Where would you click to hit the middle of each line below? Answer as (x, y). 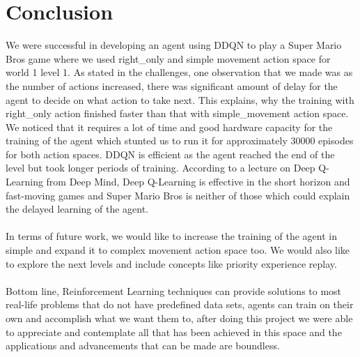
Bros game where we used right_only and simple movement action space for (168, 58)
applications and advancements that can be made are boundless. (143, 345)
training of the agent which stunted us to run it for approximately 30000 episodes (180, 140)
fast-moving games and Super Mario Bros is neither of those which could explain (178, 195)
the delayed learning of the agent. (77, 209)
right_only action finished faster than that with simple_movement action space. (177, 113)
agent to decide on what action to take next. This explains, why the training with (180, 99)
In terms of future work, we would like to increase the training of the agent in (171, 236)
